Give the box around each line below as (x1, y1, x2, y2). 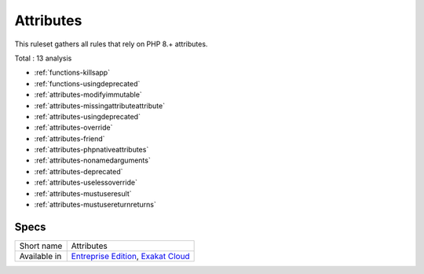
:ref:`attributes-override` (34, 122, 113, 133)
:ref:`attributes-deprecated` (34, 166, 123, 176)
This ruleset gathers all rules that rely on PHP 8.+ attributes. (14, 39, 208, 49)
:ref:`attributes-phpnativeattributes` (34, 145, 149, 155)
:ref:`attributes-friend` (34, 133, 105, 143)
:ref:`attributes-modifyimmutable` (34, 90, 143, 100)
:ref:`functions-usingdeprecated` (34, 79, 141, 88)
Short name (19, 240, 63, 251)
